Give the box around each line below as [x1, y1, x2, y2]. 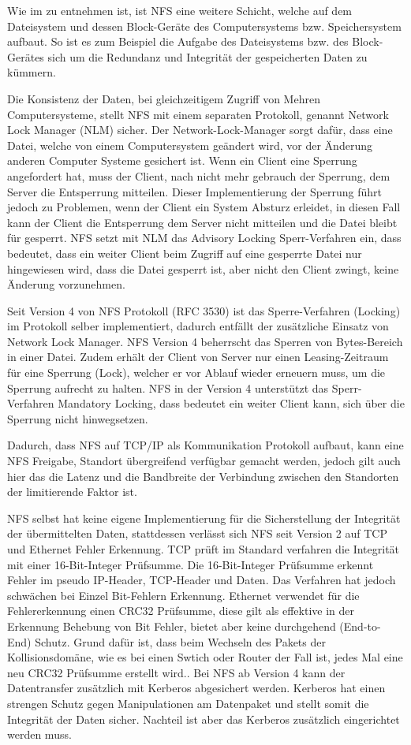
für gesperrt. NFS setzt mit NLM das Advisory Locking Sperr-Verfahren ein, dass [7, 229, 402, 246]
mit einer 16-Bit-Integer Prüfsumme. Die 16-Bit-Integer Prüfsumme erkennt [7, 556, 374, 572]
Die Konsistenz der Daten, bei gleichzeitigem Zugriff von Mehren [7, 90, 320, 106]
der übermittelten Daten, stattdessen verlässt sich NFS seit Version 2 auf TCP [7, 525, 387, 542]
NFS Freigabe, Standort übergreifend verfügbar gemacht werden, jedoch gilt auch [7, 453, 401, 469]
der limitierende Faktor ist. [7, 483, 137, 500]
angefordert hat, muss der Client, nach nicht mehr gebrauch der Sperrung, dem [7, 167, 390, 184]
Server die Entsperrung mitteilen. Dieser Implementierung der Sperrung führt [7, 183, 383, 199]
